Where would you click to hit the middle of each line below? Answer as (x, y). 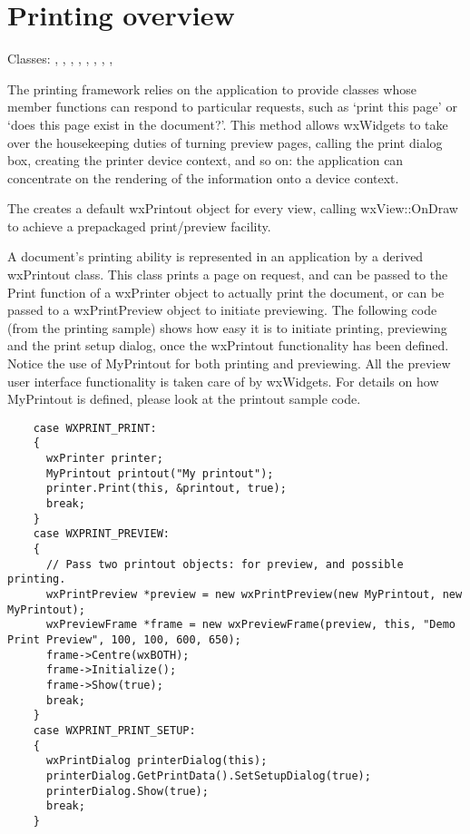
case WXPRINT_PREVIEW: (101, 534)
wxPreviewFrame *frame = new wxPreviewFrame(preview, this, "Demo (250, 625)
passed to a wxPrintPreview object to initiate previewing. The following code (222, 310)
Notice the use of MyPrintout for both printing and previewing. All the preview (229, 363)
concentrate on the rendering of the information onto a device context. (203, 177)
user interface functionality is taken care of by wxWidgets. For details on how (223, 381)
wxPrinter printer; (104, 459)
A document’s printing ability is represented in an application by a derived (215, 256)
